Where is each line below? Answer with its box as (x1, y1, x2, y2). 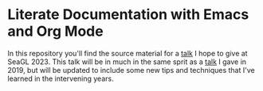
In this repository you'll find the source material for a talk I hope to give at (7, 48, 248, 58)
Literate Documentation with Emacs (7, 6, 249, 24)
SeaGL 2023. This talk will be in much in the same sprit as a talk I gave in (7, 57, 247, 66)
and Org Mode (7, 22, 104, 40)
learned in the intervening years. (7, 74, 114, 83)
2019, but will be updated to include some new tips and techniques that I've (7, 65, 256, 74)
